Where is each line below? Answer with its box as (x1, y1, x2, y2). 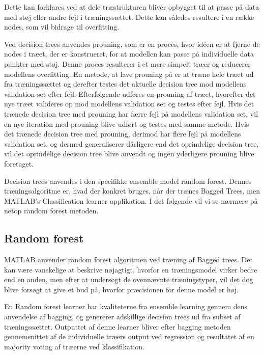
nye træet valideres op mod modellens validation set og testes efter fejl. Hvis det (4, 98, 254, 109)
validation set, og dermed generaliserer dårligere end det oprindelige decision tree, (4, 138, 259, 149)
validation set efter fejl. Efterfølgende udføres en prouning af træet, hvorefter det (4, 88, 256, 99)
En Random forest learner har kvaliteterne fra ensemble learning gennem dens (4, 301, 248, 312)
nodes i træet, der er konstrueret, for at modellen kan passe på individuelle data (4, 48, 254, 59)
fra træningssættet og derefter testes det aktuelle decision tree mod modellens (4, 78, 247, 89)
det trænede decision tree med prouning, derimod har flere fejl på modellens (4, 128, 241, 139)
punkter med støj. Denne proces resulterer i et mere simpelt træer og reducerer (4, 58, 251, 69)
